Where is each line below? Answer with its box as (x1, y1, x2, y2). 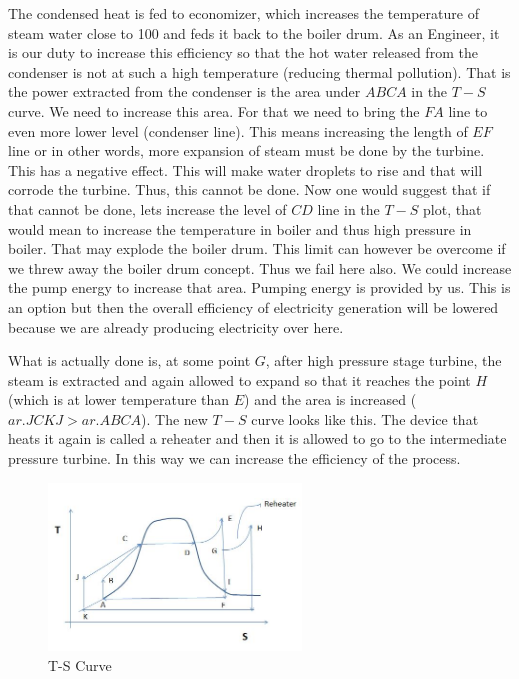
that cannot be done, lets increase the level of (8, 198, 287, 219)
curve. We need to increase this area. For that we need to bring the (8, 100, 420, 121)
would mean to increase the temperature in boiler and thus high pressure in (8, 218, 472, 239)
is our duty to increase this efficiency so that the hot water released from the (8, 42, 478, 63)
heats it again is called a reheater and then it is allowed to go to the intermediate (8, 428, 507, 449)
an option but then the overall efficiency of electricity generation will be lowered (8, 296, 499, 317)
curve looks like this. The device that (251, 408, 479, 429)
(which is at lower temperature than (8, 389, 230, 410)
